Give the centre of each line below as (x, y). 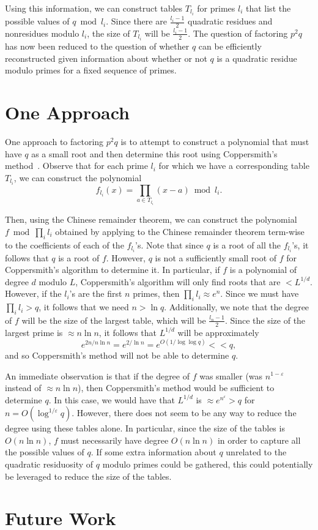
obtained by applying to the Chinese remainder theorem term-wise (180, 231)
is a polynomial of (263, 270)
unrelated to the (256, 452)
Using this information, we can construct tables (94, 8)
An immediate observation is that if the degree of (97, 375)
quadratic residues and (230, 21)
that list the (268, 8)
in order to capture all (259, 440)
